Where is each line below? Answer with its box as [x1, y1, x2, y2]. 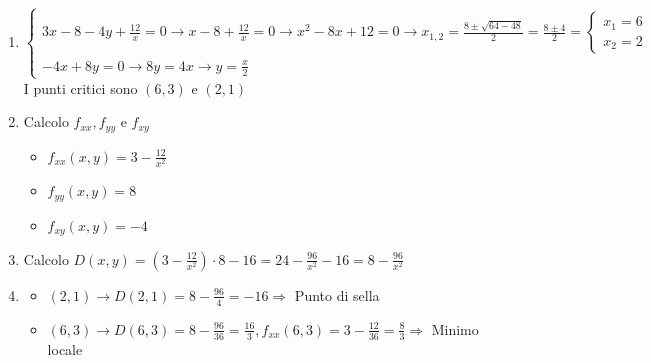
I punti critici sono [23, 77, 138, 98]
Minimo [431, 318, 479, 339]
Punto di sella [294, 284, 380, 305]
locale [47, 338, 83, 359]
